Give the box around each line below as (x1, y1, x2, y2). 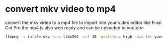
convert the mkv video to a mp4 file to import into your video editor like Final (5, 20, 162, 25)
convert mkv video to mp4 (5, 3, 116, 15)
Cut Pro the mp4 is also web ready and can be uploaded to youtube (5, 24, 144, 30)
